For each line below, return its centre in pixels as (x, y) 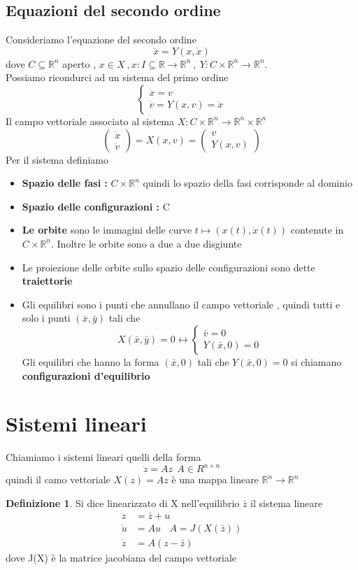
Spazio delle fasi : (65, 183)
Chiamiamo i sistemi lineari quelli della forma (103, 457)
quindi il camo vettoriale (58, 479)
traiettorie (47, 281)
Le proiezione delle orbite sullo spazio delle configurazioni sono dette (169, 267)
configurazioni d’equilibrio (86, 375)
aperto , (79, 63)
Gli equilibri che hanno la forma (91, 361)
